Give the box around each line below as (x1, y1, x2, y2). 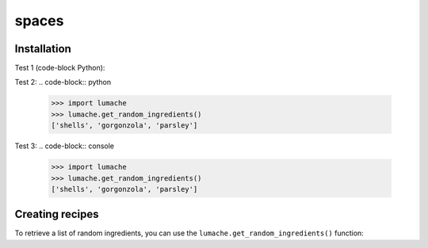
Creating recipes (14, 208, 99, 221)
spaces (14, 12, 64, 29)
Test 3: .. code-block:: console (14, 141, 115, 151)
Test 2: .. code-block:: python (14, 78, 112, 87)
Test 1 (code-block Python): (14, 63, 105, 73)
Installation (14, 42, 71, 55)
